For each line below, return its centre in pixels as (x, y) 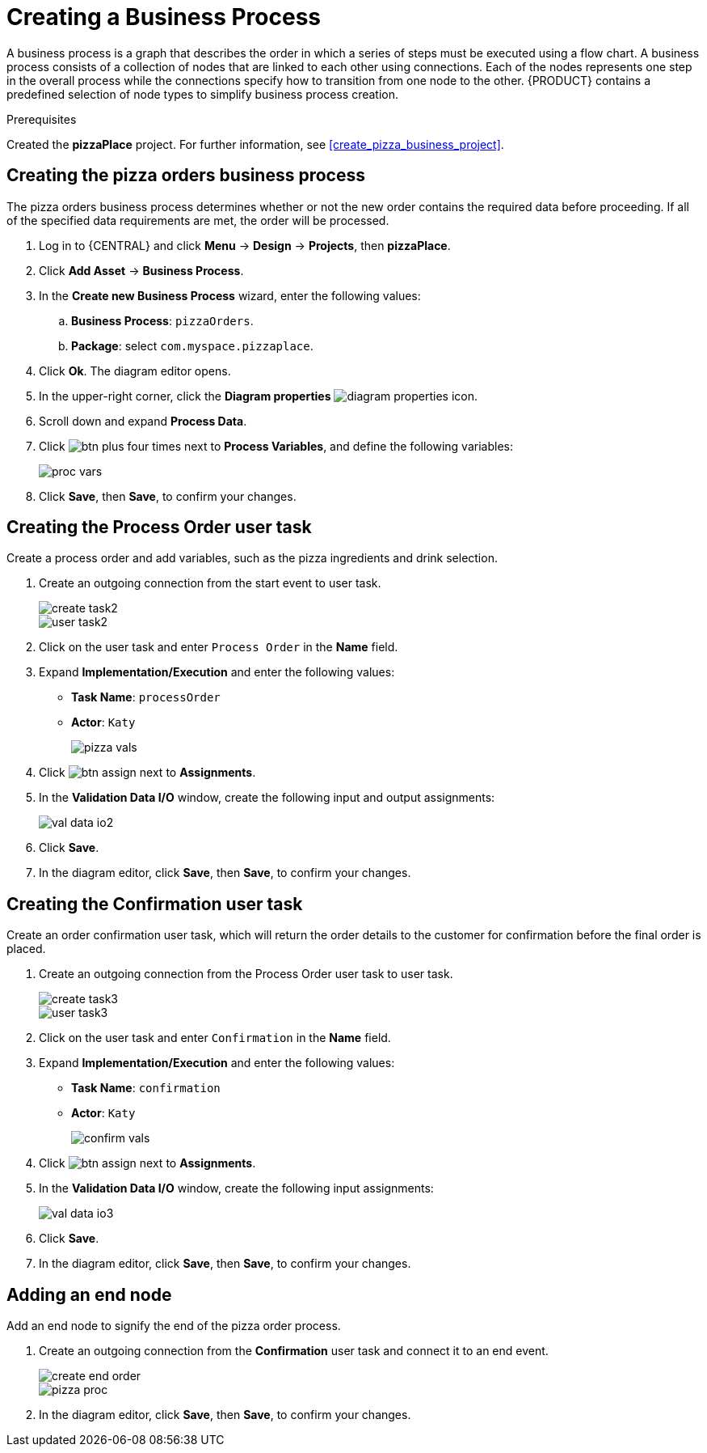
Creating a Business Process (164, 17)
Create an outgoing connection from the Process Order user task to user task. (246, 974)
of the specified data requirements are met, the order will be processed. (198, 220)
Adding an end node (89, 1294)
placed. (26, 949)
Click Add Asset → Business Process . (141, 270)
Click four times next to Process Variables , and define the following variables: (276, 446)
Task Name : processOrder (146, 697)
